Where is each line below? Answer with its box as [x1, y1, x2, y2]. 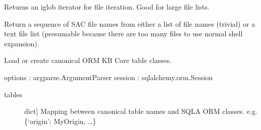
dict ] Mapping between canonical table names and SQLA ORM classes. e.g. [24, 106, 257, 116]
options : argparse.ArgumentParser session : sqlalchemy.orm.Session [4, 72, 213, 82]
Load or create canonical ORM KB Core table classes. [4, 55, 172, 66]
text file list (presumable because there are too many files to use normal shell [4, 28, 243, 39]
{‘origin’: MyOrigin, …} [24, 115, 96, 126]
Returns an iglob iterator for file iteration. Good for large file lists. [4, 2, 210, 12]
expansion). [4, 38, 39, 48]
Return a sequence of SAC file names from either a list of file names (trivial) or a [4, 18, 255, 29]
